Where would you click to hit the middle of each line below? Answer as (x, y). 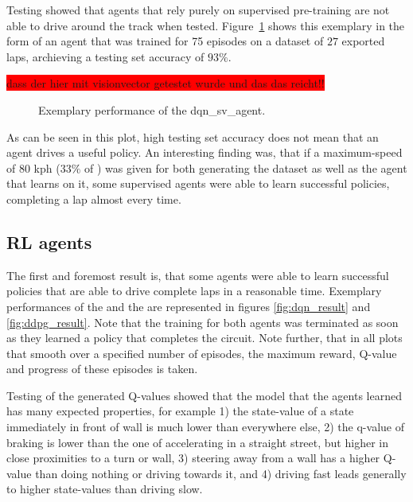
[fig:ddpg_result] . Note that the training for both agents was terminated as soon (203, 322)
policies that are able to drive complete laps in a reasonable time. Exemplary (194, 291)
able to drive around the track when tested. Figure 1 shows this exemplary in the (206, 25)
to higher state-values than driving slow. (105, 489)
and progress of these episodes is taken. (102, 369)
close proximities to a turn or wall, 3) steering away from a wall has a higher (193, 458)
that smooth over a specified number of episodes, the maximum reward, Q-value (202, 353)
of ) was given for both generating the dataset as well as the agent (246, 167)
